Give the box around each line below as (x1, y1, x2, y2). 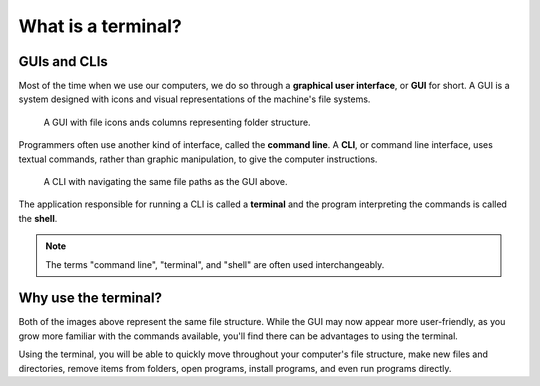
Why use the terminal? (18, 290, 163, 307)
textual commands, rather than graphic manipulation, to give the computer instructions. (18, 153, 378, 165)
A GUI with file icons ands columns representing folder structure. (43, 116, 311, 128)
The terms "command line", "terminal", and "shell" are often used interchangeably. (45, 258, 385, 270)
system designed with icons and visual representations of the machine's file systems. (18, 93, 371, 105)
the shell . (18, 212, 58, 224)
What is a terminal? (18, 15, 182, 37)
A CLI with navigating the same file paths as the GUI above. (43, 176, 288, 188)
